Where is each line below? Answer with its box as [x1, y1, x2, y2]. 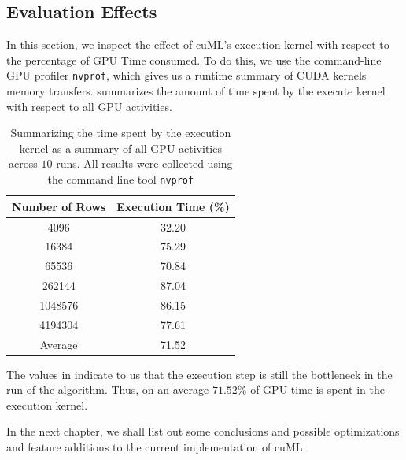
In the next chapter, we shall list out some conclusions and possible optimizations [6, 423, 400, 440]
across [9, 155, 38, 172]
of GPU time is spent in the [250, 381, 385, 398]
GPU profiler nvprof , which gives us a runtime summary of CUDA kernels [6, 67, 367, 83]
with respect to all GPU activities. [6, 98, 172, 114]
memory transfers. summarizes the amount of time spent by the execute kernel [6, 83, 386, 99]
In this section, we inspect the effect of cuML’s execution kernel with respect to [6, 36, 389, 53]
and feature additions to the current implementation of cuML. [6, 439, 306, 455]
